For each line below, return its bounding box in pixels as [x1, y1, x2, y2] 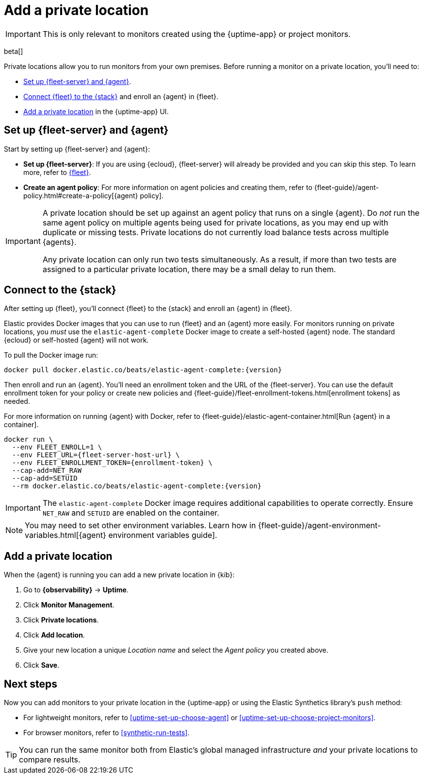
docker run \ [4, 435, 53, 444]
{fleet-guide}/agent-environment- [258, 520, 381, 531]
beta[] [4, 47, 23, 55]
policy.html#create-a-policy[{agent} [23, 191, 138, 200]
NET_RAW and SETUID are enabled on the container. [42, 508, 219, 518]
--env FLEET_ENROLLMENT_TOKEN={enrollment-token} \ [12, 459, 212, 467]
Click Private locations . [23, 616, 99, 624]
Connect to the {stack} [4, 284, 116, 296]
